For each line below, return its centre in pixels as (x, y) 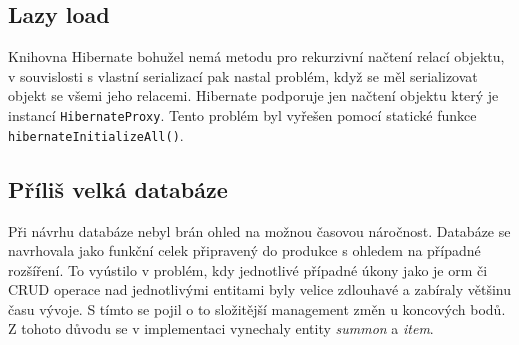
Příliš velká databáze (118, 188)
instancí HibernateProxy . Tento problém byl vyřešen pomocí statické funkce (242, 114)
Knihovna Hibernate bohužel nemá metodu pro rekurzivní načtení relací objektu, (256, 56)
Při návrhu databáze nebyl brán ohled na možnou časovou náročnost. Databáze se (259, 230)
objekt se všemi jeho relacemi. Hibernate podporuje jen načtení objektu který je (253, 95)
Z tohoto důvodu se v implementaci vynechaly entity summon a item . (221, 328)
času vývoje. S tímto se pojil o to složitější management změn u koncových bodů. (257, 308)
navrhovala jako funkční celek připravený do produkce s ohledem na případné (244, 250)
